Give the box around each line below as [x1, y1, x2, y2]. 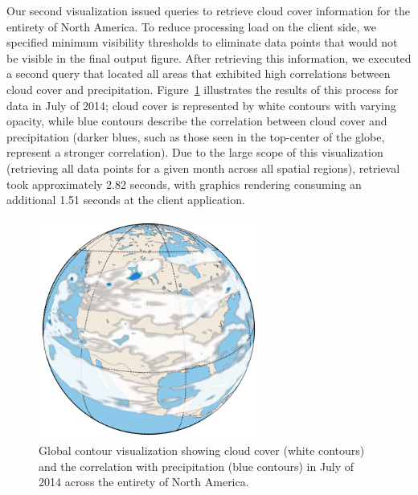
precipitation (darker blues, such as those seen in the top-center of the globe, [6, 128, 385, 145]
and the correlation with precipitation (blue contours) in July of [39, 457, 354, 474]
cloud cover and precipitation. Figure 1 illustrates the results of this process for [6, 80, 399, 97]
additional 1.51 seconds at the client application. [6, 191, 245, 208]
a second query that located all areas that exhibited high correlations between [6, 65, 391, 82]
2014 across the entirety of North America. [39, 473, 249, 490]
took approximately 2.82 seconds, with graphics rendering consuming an [6, 175, 362, 192]
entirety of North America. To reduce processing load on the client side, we [6, 18, 377, 35]
